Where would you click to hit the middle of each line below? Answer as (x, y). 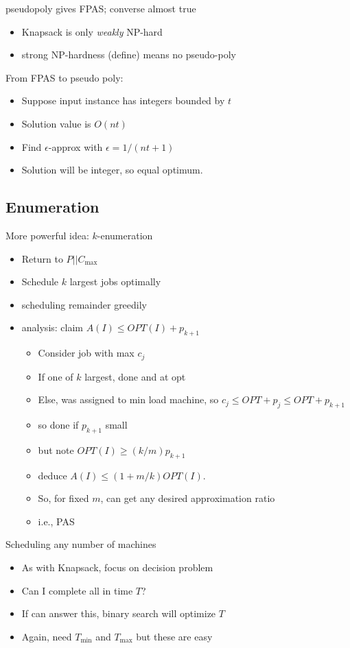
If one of (56, 376)
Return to (42, 258)
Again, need (47, 636)
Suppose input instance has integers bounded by (123, 100)
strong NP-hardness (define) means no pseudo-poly (129, 55)
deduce (52, 475)
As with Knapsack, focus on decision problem (117, 567)
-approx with (75, 146)
